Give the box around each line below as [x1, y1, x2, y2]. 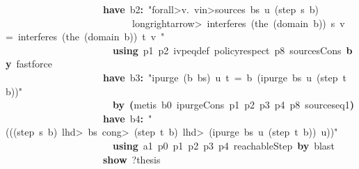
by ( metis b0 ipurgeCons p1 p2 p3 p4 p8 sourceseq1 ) [113, 97, 354, 112]
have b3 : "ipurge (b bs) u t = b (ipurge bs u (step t [103, 70, 346, 84]
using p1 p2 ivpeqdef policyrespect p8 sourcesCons [113, 42, 342, 57]
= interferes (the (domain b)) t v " [6, 29, 165, 44]
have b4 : [103, 111, 144, 125]
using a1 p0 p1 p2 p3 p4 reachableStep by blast [113, 138, 335, 152]
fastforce [16, 56, 52, 71]
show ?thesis [103, 152, 161, 166]
